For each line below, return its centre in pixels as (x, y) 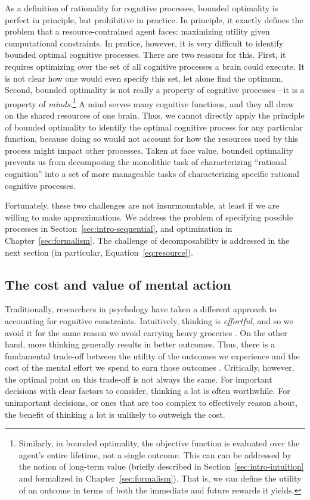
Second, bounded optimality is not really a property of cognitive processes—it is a (155, 90)
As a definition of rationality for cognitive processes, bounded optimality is (142, 8)
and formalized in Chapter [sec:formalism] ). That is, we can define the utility (160, 478)
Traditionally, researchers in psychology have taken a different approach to (141, 309)
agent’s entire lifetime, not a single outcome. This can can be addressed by (155, 454)
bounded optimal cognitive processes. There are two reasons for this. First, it (145, 55)
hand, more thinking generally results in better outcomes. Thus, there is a (140, 344)
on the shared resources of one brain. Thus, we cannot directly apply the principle (155, 115)
